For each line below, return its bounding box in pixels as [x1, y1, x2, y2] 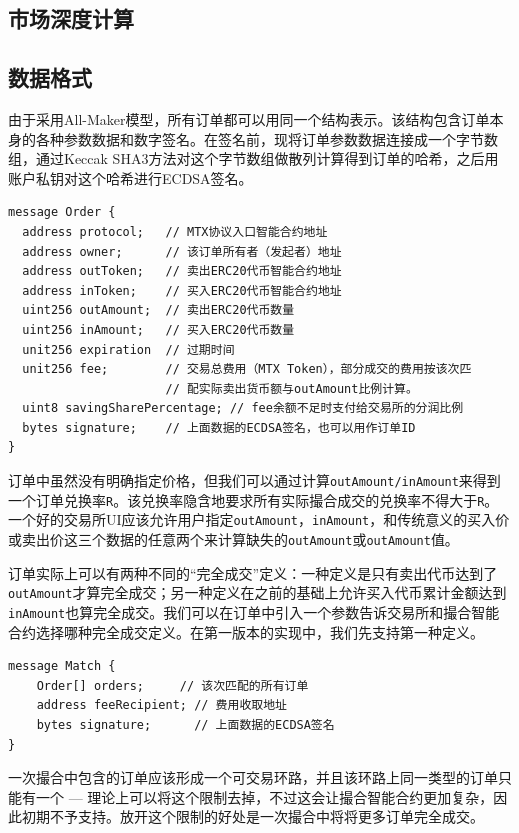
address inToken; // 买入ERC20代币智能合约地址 [22, 283, 342, 298]
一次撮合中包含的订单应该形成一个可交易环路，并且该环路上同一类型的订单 [8, 767, 498, 788]
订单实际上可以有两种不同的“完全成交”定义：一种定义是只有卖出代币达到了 [8, 562, 498, 583]
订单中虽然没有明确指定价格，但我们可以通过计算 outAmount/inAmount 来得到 [8, 470, 501, 491]
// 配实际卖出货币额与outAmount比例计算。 [165, 381, 418, 396]
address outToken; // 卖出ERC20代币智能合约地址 [22, 264, 342, 279]
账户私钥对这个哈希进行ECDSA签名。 [8, 167, 253, 188]
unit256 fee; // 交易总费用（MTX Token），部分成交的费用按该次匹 [22, 362, 472, 377]
